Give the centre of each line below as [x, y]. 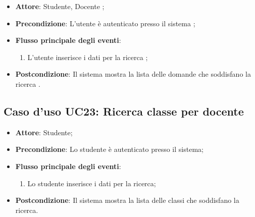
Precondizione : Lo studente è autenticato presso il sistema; [109, 149]
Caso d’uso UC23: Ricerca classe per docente [124, 111]
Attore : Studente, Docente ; [60, 6]
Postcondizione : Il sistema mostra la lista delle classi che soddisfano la [127, 200]
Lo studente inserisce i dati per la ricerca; [92, 183]
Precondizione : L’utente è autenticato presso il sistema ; [105, 23]
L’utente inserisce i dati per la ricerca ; [88, 57]
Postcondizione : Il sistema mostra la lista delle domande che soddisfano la [133, 74]
